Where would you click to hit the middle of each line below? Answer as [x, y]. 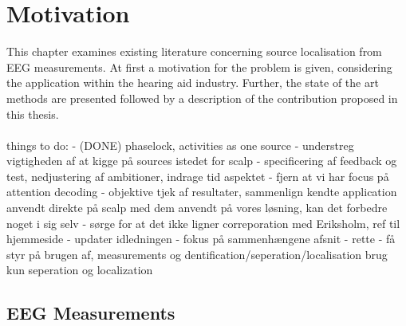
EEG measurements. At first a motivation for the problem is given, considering [199, 67]
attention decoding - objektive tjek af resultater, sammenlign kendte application [202, 192]
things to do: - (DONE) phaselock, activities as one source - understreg [180, 145]
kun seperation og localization [80, 270]
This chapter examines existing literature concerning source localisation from [194, 51]
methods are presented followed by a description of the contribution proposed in [202, 98]
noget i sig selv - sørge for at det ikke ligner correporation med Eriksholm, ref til [203, 223]
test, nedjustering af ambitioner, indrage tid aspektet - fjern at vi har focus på [198, 176]
